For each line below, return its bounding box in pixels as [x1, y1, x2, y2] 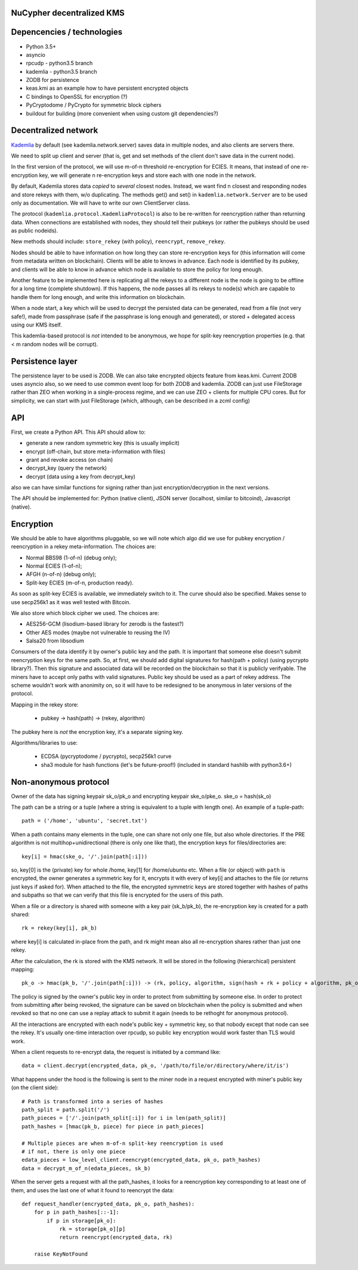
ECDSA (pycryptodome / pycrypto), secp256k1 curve [41, 753, 172, 760]
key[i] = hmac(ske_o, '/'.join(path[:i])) [21, 853, 148, 860]
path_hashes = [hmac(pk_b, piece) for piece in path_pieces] [21, 1123, 204, 1130]
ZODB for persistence [26, 77, 79, 84]
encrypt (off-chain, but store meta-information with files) [26, 447, 166, 455]
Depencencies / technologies [11, 27, 123, 37]
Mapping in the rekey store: [11, 701, 79, 708]
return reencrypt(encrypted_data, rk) [59, 1234, 173, 1241]
